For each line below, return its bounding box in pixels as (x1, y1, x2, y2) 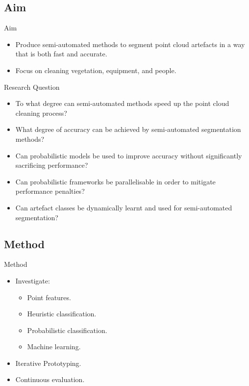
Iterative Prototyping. (15, 358, 81, 368)
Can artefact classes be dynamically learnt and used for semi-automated (15, 202, 232, 212)
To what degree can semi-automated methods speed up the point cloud (15, 98, 229, 108)
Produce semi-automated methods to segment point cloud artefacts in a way (15, 39, 245, 49)
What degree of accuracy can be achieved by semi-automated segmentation (15, 124, 241, 134)
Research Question (4, 81, 60, 92)
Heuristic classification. (27, 309, 97, 319)
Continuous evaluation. (15, 374, 85, 385)
